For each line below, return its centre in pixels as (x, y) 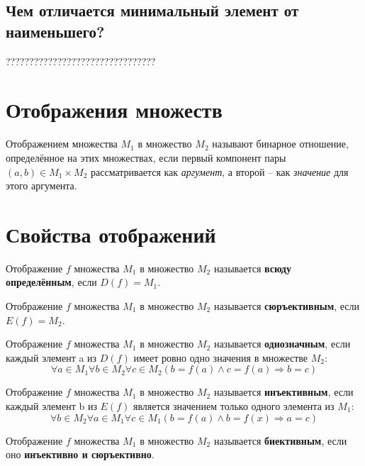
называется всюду (252, 268)
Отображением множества (62, 144)
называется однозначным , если (282, 344)
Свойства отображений (111, 234)
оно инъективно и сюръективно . (80, 454)
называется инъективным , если (283, 392)
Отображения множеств (114, 110)
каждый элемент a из (51, 357)
